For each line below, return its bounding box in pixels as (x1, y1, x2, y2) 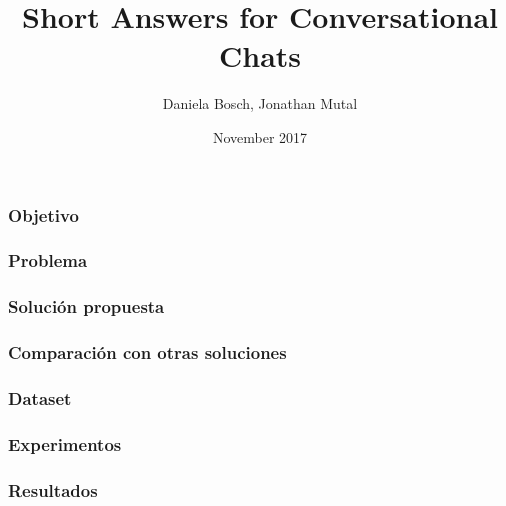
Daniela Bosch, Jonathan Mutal (162, 93, 358, 114)
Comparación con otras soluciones (8, 340, 287, 365)
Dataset (8, 385, 72, 410)
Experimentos (8, 431, 122, 456)
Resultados (8, 477, 98, 502)
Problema (8, 248, 88, 273)
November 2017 (212, 126, 308, 147)
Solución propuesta (8, 294, 165, 319)
